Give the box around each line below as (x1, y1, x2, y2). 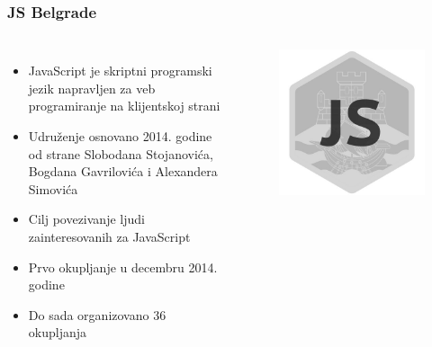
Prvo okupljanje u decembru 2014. (28, 257, 218, 276)
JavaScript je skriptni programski (28, 61, 212, 80)
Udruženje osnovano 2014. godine (28, 127, 212, 145)
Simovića (28, 179, 78, 198)
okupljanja (28, 323, 87, 342)
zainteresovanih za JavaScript (28, 227, 191, 245)
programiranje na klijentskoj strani (28, 96, 220, 115)
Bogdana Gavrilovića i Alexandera (28, 162, 218, 181)
